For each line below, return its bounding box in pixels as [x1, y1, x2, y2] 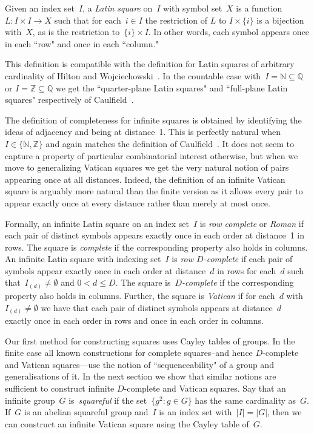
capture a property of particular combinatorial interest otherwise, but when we [5, 149, 298, 162]
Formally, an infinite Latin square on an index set [5, 217, 189, 229]
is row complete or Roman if [199, 217, 304, 229]
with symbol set [163, 2, 222, 14]
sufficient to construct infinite [5, 382, 115, 395]
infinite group [5, 393, 55, 406]
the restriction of [145, 13, 208, 26]
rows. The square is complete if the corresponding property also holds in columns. [5, 240, 308, 253]
